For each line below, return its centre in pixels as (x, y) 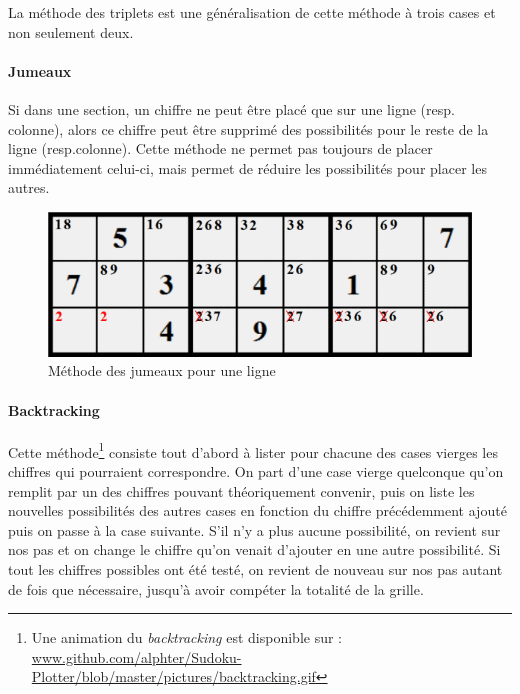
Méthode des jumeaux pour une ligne (162, 370)
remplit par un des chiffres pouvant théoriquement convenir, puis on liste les (241, 490)
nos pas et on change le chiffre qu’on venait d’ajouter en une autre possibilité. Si (254, 549)
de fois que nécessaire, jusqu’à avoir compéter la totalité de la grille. (216, 588)
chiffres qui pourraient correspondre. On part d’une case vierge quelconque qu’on (256, 471)
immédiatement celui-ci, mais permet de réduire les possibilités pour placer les (247, 167)
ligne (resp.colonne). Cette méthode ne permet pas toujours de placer (220, 148)
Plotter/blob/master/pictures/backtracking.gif (173, 676)
